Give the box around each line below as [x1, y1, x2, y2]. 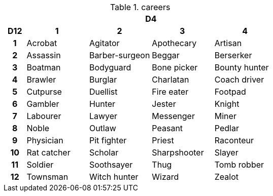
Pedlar [214, 123, 239, 133]
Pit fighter [89, 135, 127, 145]
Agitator [89, 38, 120, 48]
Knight [214, 99, 240, 109]
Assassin [26, 50, 61, 60]
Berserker [214, 50, 252, 60]
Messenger [152, 111, 195, 121]
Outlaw [89, 123, 116, 133]
